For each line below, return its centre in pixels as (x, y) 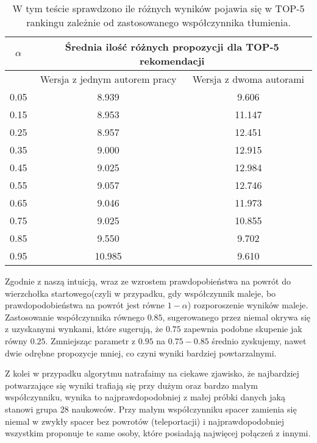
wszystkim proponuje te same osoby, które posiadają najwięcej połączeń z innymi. (158, 433)
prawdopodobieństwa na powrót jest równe (85, 305)
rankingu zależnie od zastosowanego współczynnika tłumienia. (158, 22)
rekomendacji (172, 61)
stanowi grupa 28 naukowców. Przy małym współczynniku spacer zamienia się (151, 409)
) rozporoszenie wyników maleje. (248, 305)
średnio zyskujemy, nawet (259, 340)
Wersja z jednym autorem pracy (108, 79)
